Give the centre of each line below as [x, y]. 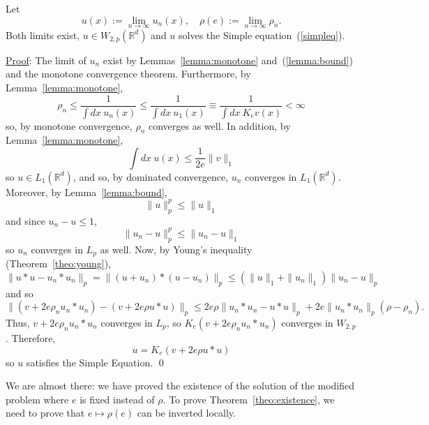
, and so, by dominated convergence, [151, 176]
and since [25, 220]
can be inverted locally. [186, 413]
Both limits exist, [43, 35]
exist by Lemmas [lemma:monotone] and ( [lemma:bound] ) [228, 60]
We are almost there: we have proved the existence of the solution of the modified [180, 386]
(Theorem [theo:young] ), [58, 263]
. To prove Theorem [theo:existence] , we [249, 399]
